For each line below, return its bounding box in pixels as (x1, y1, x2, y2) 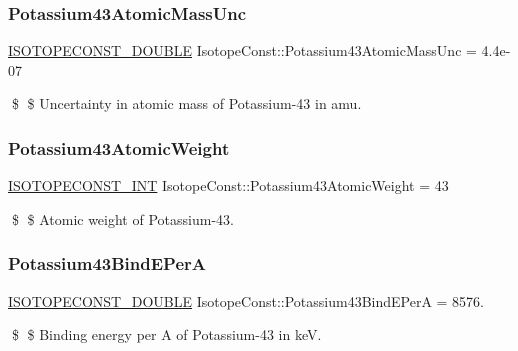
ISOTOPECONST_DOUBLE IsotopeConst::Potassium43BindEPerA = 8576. (8, 290, 485, 311)
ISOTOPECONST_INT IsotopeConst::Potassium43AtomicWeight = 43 (8, 175, 449, 196)
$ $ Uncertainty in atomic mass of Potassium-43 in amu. (11, 93, 362, 114)
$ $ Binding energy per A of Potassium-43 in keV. (11, 324, 322, 345)
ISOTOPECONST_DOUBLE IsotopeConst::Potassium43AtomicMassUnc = (8, 40, 477, 61)
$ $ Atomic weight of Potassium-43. (11, 208, 234, 229)
